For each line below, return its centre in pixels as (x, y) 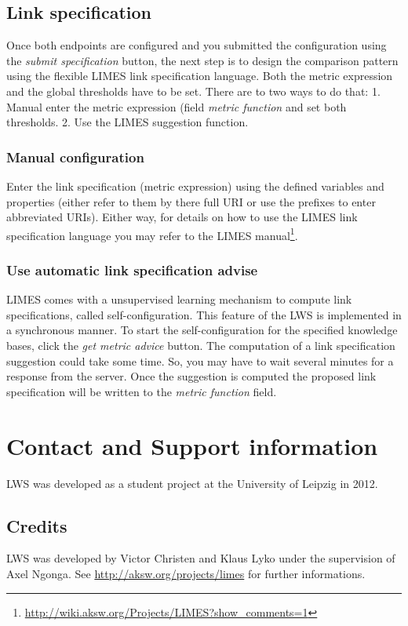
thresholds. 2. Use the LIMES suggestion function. (127, 122)
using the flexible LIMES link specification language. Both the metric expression (200, 76)
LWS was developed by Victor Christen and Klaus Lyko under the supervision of (201, 558)
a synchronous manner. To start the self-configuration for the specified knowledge (202, 330)
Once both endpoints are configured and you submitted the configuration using (197, 45)
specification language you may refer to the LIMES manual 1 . (152, 234)
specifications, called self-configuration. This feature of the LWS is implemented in (204, 314)
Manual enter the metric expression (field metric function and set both (177, 106)
